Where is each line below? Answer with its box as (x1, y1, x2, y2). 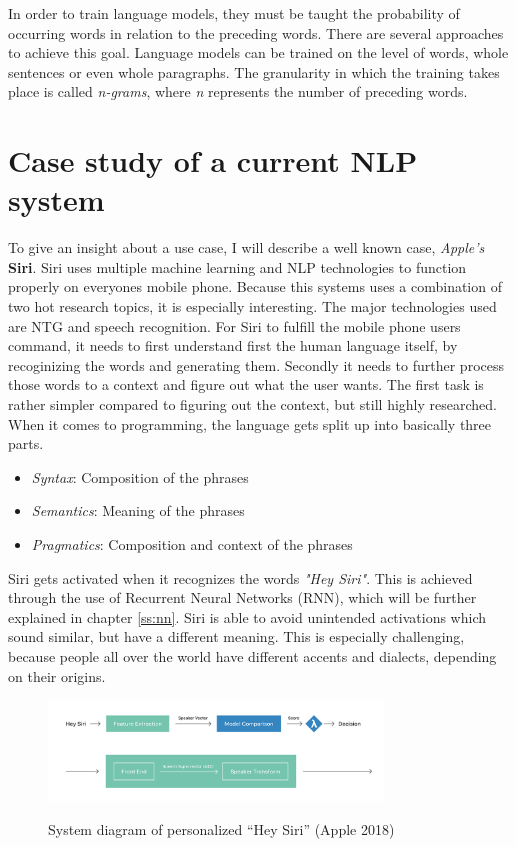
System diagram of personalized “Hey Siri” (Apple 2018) (48, 818, 395, 839)
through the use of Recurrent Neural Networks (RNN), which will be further (8, 587, 477, 608)
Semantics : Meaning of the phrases (31, 500, 245, 521)
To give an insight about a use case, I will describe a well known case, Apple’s (8, 237, 485, 258)
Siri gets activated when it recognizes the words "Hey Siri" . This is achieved (8, 567, 473, 588)
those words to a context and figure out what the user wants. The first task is (8, 374, 484, 395)
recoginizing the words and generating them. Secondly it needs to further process (8, 354, 504, 375)
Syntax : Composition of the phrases (31, 466, 249, 487)
